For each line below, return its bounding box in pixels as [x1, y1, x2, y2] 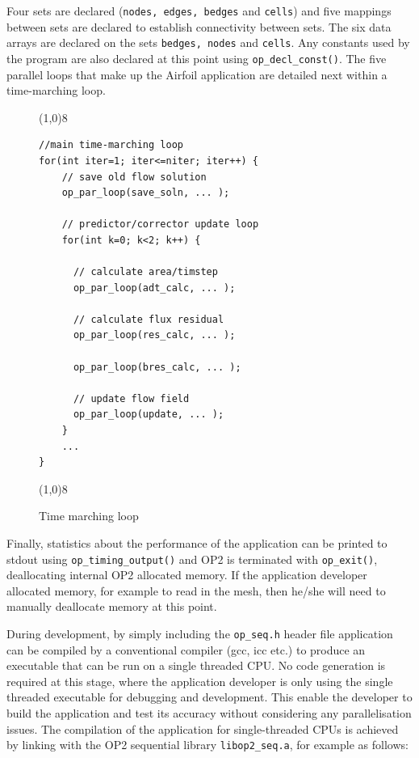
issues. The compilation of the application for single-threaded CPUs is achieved [6, 720, 399, 737]
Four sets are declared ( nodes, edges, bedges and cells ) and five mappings [6, 2, 392, 19]
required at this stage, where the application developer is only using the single [6, 672, 393, 689]
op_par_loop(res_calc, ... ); [73, 329, 236, 341]
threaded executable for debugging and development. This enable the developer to [6, 688, 413, 705]
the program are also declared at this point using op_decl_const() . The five [6, 49, 387, 66]
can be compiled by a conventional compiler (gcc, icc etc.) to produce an [6, 641, 366, 658]
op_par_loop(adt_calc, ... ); [73, 282, 236, 294]
